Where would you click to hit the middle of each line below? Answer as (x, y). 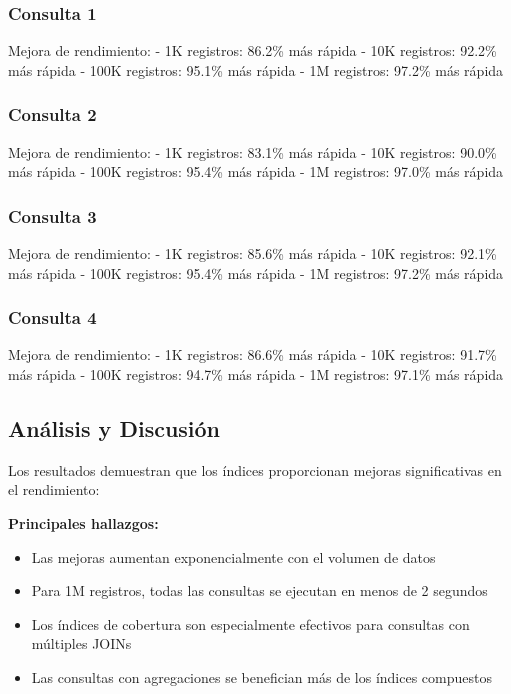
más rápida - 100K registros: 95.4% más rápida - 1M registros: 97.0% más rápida (256, 171)
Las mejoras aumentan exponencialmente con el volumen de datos (233, 556)
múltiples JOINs (81, 643)
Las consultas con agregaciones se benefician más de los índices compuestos (261, 676)
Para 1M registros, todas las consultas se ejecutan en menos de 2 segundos (259, 590)
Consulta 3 (52, 215)
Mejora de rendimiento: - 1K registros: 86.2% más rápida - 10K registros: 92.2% (252, 50)
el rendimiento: (54, 489)
